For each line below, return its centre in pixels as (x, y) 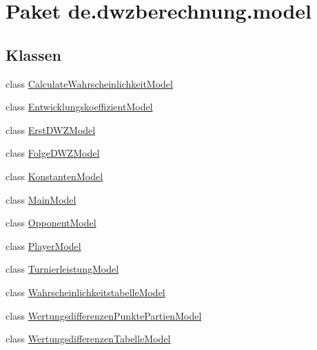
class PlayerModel (43, 245)
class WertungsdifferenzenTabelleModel (88, 339)
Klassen (33, 54)
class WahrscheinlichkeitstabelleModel (85, 292)
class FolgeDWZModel (53, 153)
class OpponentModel (51, 223)
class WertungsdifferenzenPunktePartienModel (104, 315)
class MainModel (41, 199)
